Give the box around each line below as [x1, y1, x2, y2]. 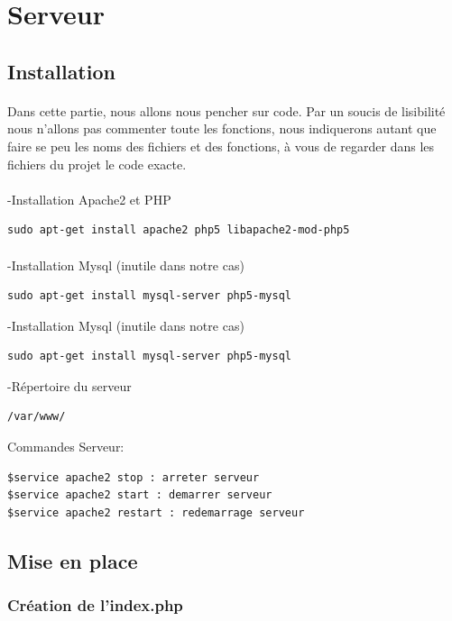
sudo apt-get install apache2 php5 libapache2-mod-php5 [7, 224, 350, 237]
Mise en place [7, 546, 138, 574]
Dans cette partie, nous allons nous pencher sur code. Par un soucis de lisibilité [7, 101, 446, 120]
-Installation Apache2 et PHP [7, 189, 171, 208]
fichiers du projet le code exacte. [7, 154, 187, 173]
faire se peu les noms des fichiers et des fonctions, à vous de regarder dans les [7, 136, 435, 155]
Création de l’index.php [7, 594, 183, 616]
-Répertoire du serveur [7, 376, 132, 395]
